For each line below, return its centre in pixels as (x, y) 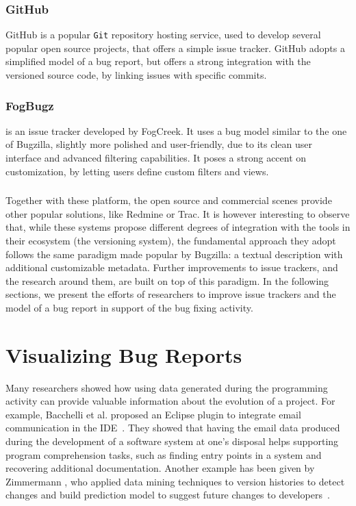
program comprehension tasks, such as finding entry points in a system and (164, 454)
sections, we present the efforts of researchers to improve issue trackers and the (171, 294)
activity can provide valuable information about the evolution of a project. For (170, 401)
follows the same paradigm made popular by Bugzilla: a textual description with (174, 254)
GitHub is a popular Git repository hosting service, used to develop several (163, 35)
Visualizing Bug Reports (124, 354)
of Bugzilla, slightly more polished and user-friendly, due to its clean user (159, 144)
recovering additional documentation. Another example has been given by (160, 468)
